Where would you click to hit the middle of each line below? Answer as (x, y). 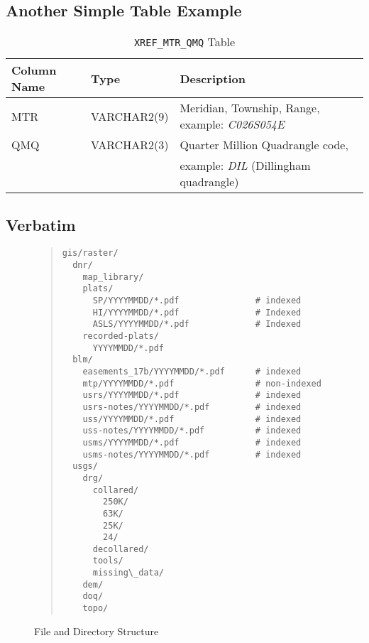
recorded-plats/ (121, 336)
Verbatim (41, 224)
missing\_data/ (128, 573)
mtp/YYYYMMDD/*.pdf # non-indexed (202, 383)
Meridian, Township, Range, (250, 108)
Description (213, 78)
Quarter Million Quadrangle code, (264, 145)
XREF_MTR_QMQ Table (184, 42)
